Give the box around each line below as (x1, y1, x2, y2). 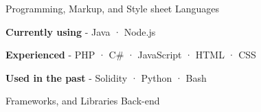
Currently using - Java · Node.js (5, 24, 156, 38)
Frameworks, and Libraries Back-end (5, 93, 160, 108)
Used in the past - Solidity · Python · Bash (5, 70, 207, 85)
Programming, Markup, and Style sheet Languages (5, 1, 220, 15)
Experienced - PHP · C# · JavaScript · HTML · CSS (5, 47, 256, 62)
